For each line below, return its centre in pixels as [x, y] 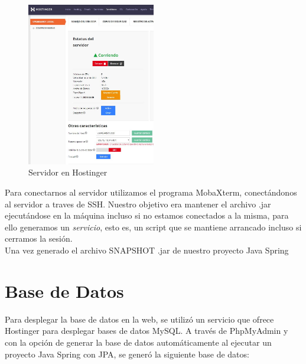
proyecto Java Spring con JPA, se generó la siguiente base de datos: [127, 354]
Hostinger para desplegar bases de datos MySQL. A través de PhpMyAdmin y [147, 331]
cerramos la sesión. [39, 238]
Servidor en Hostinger [68, 172]
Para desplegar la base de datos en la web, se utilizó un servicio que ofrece [139, 319]
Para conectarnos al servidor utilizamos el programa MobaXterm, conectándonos [151, 192]
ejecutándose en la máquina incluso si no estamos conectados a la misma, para [147, 215]
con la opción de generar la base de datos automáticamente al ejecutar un [138, 342]
